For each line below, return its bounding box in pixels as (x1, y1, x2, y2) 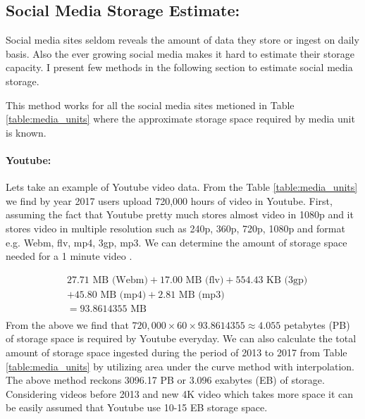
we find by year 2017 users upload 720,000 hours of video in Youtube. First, (6, 193, 333, 208)
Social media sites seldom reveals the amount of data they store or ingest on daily (6, 32, 359, 47)
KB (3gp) (266, 275, 308, 285)
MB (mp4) (100, 289, 147, 300)
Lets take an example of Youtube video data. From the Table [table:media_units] (6, 180, 358, 194)
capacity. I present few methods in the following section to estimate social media (6, 60, 353, 75)
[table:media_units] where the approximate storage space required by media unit (6, 111, 355, 126)
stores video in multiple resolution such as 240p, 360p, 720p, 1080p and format (6, 220, 345, 235)
